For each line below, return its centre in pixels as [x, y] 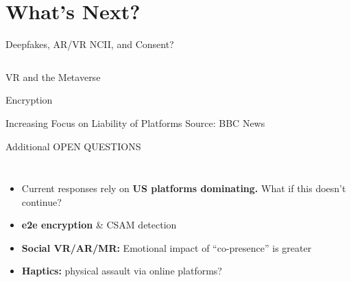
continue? [41, 201]
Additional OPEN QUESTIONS [73, 146]
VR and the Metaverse [53, 77]
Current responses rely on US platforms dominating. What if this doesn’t [184, 188]
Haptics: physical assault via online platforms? [122, 271]
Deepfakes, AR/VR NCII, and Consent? [90, 44]
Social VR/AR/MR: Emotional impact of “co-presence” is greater [167, 247]
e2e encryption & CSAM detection [99, 225]
